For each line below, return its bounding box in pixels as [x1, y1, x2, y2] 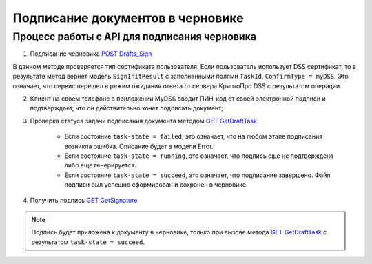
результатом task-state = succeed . [31, 238, 145, 246]
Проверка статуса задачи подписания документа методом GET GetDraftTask [30, 116, 258, 125]
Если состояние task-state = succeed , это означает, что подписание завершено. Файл [64, 171, 331, 179]
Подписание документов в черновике [12, 10, 244, 26]
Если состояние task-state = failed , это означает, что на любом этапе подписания [64, 132, 323, 141]
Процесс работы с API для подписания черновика [12, 30, 257, 43]
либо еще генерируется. [64, 161, 137, 170]
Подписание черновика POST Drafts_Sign [30, 50, 152, 58]
